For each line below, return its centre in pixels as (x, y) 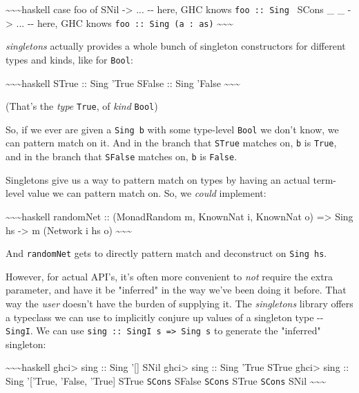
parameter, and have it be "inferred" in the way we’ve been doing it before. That (176, 290)
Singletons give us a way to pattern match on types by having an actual (158, 179)
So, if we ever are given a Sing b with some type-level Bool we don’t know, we (172, 129)
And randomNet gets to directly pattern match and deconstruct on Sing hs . (166, 253)
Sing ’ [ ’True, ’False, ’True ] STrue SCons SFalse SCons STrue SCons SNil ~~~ (166, 381)
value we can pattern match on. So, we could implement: (147, 193)
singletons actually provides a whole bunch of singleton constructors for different (176, 46)
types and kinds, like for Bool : (69, 59)
